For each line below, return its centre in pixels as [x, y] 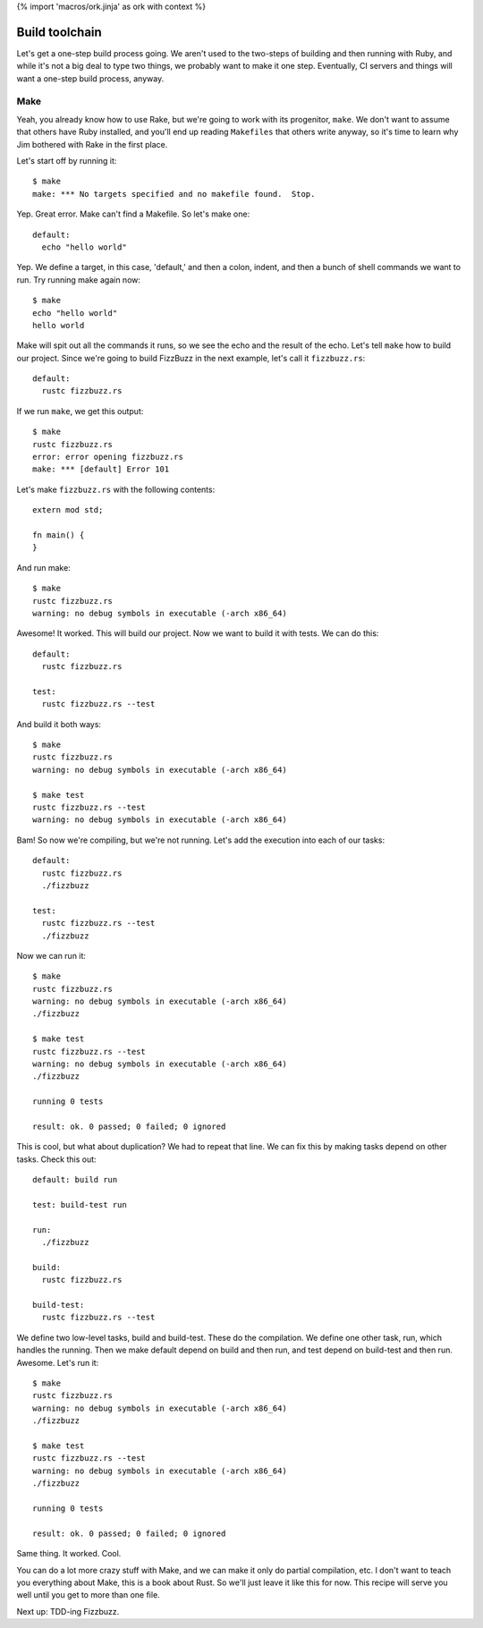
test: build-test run [80, 1204]
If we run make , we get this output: [80, 411]
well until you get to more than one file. [88, 1595]
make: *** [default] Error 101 [101, 469]
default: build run [75, 1180]
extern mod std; [68, 510]
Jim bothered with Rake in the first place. [92, 144]
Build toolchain [59, 32]
